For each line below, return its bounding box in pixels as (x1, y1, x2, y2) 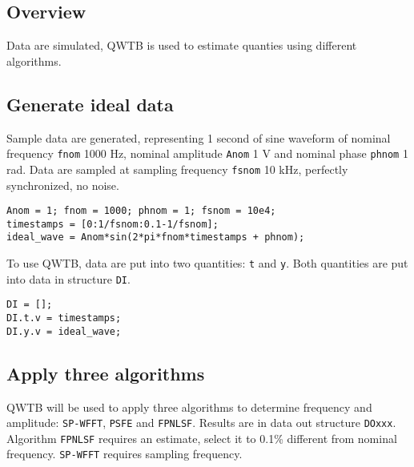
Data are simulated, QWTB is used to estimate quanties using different (6, 37, 357, 54)
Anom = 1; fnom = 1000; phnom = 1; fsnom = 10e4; (6, 205, 276, 217)
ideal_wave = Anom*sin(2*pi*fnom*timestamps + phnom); (6, 231, 305, 244)
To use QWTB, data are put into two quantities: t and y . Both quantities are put (6, 255, 408, 272)
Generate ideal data (6, 91, 174, 116)
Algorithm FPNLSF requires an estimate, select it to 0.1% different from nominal (6, 429, 397, 446)
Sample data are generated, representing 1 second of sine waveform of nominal (6, 129, 391, 146)
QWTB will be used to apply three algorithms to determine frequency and (6, 398, 372, 415)
